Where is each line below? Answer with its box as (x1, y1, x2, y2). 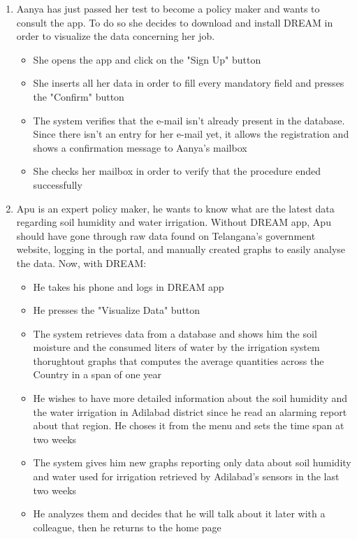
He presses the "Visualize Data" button (33, 303, 201, 317)
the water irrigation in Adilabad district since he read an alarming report (33, 404, 347, 419)
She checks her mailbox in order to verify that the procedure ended (33, 164, 321, 178)
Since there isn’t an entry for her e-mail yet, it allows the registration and (33, 127, 349, 141)
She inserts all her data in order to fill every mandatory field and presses (33, 76, 344, 90)
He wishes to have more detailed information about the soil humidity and (33, 391, 348, 405)
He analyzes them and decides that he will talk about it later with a (33, 506, 326, 521)
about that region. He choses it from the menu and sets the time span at (33, 418, 344, 433)
